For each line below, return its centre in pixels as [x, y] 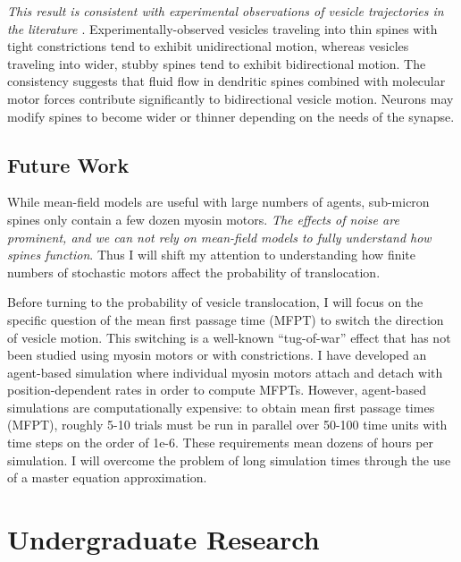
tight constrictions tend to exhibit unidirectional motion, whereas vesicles [208, 46]
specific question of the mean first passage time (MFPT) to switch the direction [226, 319]
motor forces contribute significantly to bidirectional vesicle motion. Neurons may [230, 98]
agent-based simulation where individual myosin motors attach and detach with [225, 372]
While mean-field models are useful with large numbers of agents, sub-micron [218, 202]
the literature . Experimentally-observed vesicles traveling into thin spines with [222, 28]
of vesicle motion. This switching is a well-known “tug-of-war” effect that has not [229, 337]
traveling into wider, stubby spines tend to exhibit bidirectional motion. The [217, 63]
